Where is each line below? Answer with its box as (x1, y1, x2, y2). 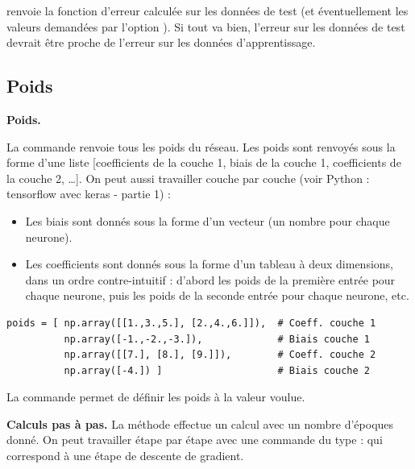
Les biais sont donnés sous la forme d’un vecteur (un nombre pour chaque (25, 212, 390, 229)
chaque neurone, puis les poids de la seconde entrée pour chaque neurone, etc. (25, 287, 409, 304)
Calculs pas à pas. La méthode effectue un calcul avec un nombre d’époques (6, 415, 394, 432)
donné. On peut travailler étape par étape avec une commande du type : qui (6, 431, 383, 448)
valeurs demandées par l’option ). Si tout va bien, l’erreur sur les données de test (6, 18, 405, 35)
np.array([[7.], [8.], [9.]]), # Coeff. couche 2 (64, 349, 376, 361)
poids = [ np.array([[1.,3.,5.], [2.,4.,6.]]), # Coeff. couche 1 (6, 317, 376, 329)
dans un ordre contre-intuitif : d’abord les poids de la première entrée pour (25, 271, 396, 288)
